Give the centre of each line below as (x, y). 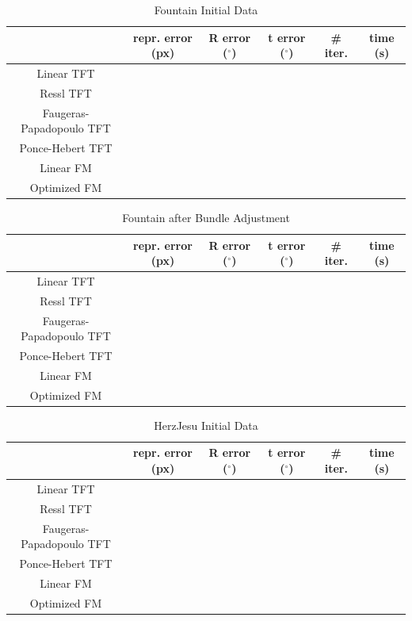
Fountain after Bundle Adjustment (206, 217)
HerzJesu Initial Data (206, 425)
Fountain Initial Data (206, 10)
